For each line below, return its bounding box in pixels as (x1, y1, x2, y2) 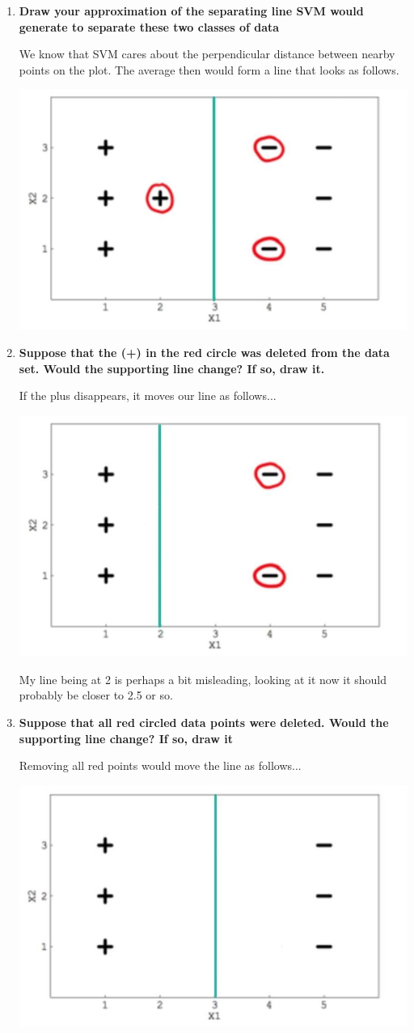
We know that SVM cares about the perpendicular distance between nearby (19, 45, 395, 62)
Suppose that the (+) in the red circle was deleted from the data (19, 344, 390, 361)
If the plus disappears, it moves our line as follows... (19, 387, 277, 404)
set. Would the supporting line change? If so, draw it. (19, 359, 325, 376)
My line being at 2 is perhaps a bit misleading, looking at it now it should (19, 670, 387, 687)
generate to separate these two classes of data (19, 18, 280, 35)
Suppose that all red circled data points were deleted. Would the (19, 713, 389, 730)
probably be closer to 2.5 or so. (19, 687, 173, 704)
